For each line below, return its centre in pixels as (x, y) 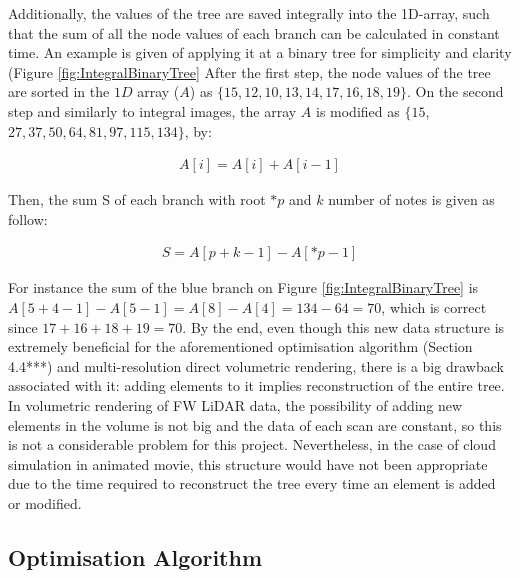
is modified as (357, 110)
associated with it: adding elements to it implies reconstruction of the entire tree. (256, 385)
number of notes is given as (411, 199)
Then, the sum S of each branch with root (137, 199)
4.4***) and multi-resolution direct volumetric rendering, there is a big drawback (256, 365)
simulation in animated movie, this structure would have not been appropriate (248, 463)
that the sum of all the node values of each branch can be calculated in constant (254, 32)
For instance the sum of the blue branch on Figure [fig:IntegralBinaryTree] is (243, 287)
